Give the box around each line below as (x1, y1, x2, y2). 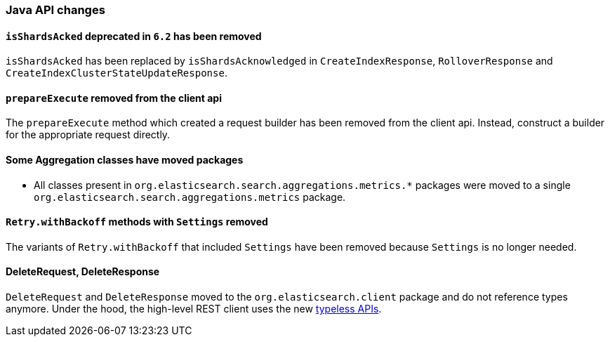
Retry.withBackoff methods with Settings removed (6, 216, 268, 228)
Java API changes (6, 3, 105, 17)
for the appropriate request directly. (6, 129, 171, 141)
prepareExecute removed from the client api (6, 91, 222, 104)
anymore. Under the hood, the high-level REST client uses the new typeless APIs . (6, 303, 382, 315)
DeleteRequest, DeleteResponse (6, 265, 160, 278)
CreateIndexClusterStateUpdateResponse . (6, 67, 227, 79)
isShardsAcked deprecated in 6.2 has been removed (6, 29, 262, 42)
